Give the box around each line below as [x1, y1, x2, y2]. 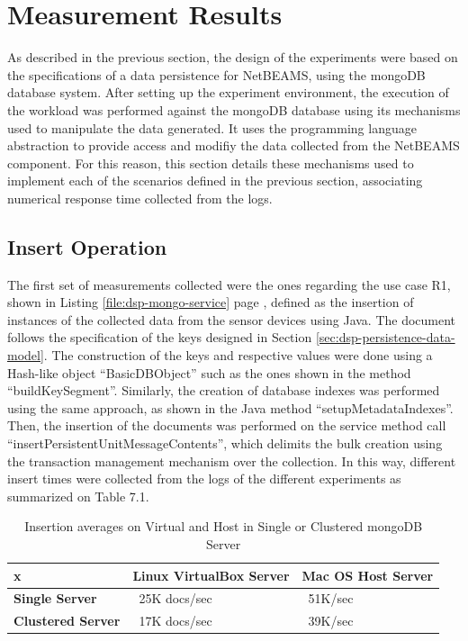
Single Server [13, 589, 97, 608]
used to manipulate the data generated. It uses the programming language [7, 118, 417, 137]
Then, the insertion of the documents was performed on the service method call [7, 416, 446, 435]
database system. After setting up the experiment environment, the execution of [7, 83, 449, 102]
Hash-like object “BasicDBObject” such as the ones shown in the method [7, 363, 411, 382]
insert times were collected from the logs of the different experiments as [7, 469, 401, 488]
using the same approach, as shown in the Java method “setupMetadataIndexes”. [7, 398, 454, 417]
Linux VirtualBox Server [132, 565, 290, 584]
